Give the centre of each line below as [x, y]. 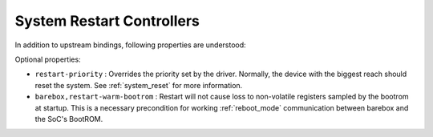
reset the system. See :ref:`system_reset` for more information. [139, 85]
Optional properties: [48, 59]
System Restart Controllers [107, 21]
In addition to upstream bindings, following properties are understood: [130, 45]
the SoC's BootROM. [69, 119]
